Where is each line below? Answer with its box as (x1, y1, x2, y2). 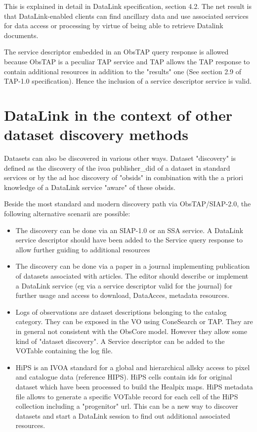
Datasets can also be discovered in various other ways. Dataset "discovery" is (4, 153, 236, 163)
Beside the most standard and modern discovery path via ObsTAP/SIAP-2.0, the (4, 198, 251, 209)
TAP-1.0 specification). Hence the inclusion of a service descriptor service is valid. (4, 76, 252, 86)
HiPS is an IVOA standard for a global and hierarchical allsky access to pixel (15, 362, 250, 372)
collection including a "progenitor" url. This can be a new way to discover (15, 401, 238, 411)
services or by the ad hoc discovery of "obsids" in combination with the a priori (4, 172, 243, 183)
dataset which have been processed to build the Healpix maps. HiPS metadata (15, 381, 253, 391)
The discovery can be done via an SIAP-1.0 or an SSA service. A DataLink (15, 225, 243, 235)
